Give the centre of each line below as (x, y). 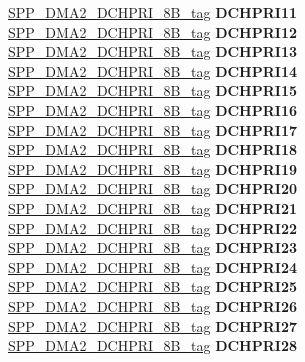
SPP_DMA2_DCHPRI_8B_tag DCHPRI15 (152, 90)
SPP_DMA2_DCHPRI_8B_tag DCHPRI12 (152, 31)
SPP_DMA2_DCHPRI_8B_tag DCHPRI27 (152, 325)
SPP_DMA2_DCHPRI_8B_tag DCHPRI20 (152, 188)
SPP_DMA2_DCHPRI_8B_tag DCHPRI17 (152, 129)
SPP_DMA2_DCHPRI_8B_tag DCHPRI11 (152, 12)
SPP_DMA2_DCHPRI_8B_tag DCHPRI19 (152, 168)
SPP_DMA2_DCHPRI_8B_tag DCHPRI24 (152, 266)
